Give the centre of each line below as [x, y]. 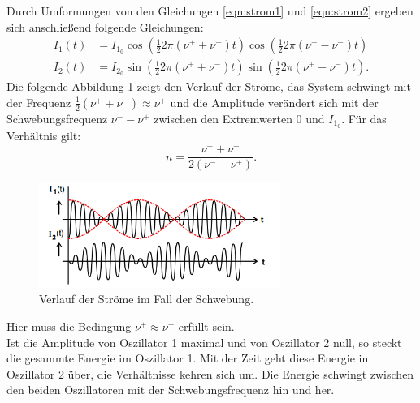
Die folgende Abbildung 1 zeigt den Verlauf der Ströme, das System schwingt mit [209, 86]
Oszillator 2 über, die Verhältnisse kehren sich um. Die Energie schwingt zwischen [210, 373]
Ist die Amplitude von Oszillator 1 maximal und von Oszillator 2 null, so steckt [204, 342]
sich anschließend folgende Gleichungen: [105, 26]
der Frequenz [39, 102]
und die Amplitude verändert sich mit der [274, 102]
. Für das [364, 118]
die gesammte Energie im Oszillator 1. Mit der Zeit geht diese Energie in [188, 358]
